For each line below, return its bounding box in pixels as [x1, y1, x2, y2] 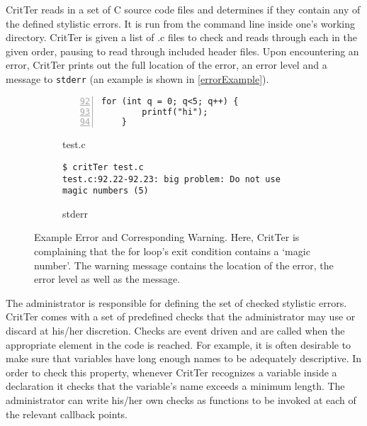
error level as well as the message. [34, 271, 181, 286]
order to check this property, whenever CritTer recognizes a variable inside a [6, 364, 337, 379]
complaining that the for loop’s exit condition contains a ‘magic [34, 244, 310, 258]
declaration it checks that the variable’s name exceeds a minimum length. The [6, 379, 345, 393]
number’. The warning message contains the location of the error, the [34, 257, 334, 272]
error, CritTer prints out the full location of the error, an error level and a [6, 57, 327, 72]
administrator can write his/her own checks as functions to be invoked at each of [6, 392, 356, 407]
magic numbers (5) [62, 186, 149, 196]
